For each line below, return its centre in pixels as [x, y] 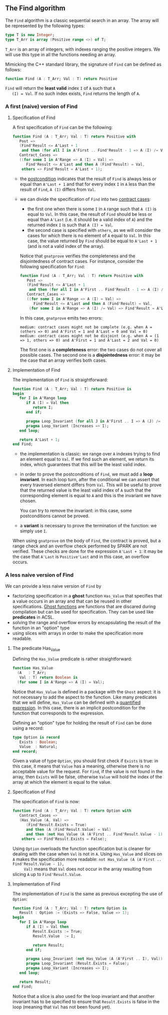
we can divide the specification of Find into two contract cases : [85, 199]
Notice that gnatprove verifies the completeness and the [77, 256]
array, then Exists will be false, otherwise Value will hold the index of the [87, 777]
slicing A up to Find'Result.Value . [47, 874]
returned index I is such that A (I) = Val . [70, 225]
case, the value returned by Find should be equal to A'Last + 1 [92, 241]
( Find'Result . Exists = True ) [56, 825]
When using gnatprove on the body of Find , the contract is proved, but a [86, 541]
